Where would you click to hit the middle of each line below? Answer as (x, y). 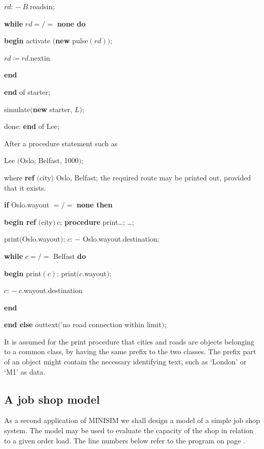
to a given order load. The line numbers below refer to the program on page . (125, 440)
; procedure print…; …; (97, 221)
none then (95, 205)
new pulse (72, 41)
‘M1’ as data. (25, 371)
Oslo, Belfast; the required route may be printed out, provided (154, 177)
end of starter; (27, 91)
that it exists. (25, 187)
